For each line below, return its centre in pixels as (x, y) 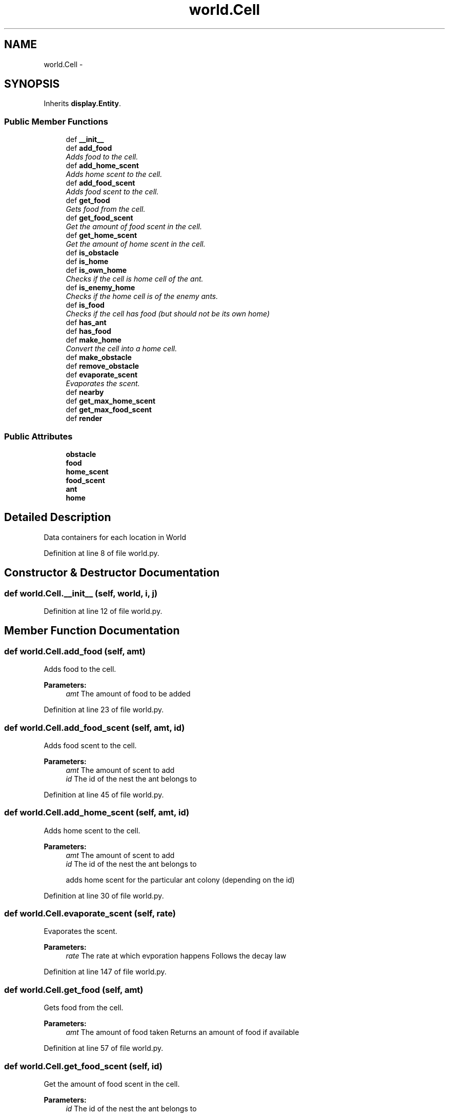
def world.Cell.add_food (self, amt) (75, 651)
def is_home (87, 262)
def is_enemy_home (100, 288)
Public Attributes (38, 436)
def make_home (94, 340)
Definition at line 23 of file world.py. (104, 710)
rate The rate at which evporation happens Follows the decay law (176, 956)
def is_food (85, 305)
